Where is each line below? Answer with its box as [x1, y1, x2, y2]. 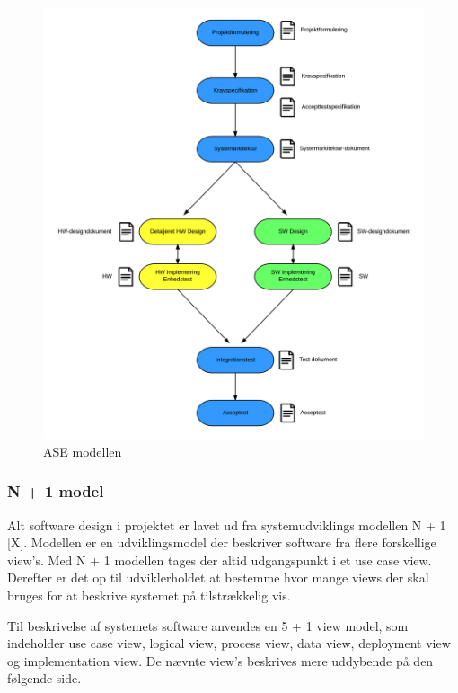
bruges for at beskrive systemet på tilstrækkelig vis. [7, 586, 291, 605]
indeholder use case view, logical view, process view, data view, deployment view [7, 634, 451, 653]
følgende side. [7, 669, 82, 688]
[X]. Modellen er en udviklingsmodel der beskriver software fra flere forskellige [7, 533, 436, 552]
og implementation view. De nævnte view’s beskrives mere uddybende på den [7, 651, 434, 670]
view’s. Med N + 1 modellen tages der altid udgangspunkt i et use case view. [7, 550, 432, 569]
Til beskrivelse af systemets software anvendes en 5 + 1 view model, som [7, 616, 409, 635]
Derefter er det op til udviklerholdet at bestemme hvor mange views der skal [7, 568, 429, 587]
